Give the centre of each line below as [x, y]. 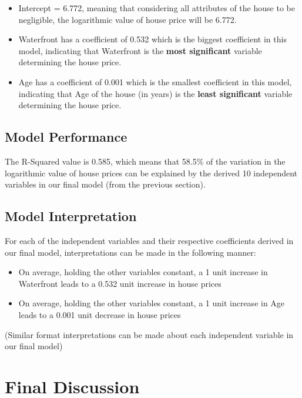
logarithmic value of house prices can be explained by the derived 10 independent [151, 173]
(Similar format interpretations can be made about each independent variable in [149, 334]
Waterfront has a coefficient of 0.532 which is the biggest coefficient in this [152, 39]
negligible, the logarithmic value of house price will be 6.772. [127, 19]
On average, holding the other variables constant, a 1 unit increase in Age [152, 303]
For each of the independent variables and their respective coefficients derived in [149, 240]
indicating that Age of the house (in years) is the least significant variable [155, 93]
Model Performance [66, 137]
